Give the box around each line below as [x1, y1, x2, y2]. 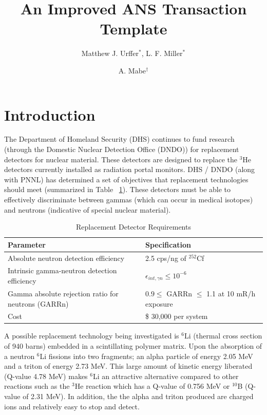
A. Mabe [118, 65, 146, 76]
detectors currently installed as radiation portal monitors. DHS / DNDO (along [4, 164, 255, 175]
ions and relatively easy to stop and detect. [4, 401, 140, 411]
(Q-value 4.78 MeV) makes [4, 370, 88, 381]
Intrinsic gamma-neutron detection [8, 265, 117, 276]
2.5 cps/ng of [145, 252, 186, 263]
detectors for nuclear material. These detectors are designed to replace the [4, 154, 237, 164]
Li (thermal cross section [184, 330, 262, 341]
